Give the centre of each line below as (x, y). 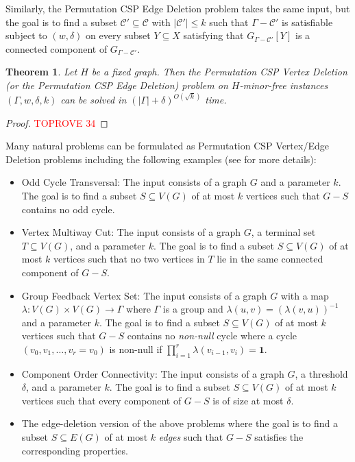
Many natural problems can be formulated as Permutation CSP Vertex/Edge (167, 146)
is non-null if (136, 349)
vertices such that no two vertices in (129, 259)
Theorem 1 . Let (41, 72)
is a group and (193, 309)
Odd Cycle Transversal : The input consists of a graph (134, 182)
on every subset (118, 35)
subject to (26, 35)
